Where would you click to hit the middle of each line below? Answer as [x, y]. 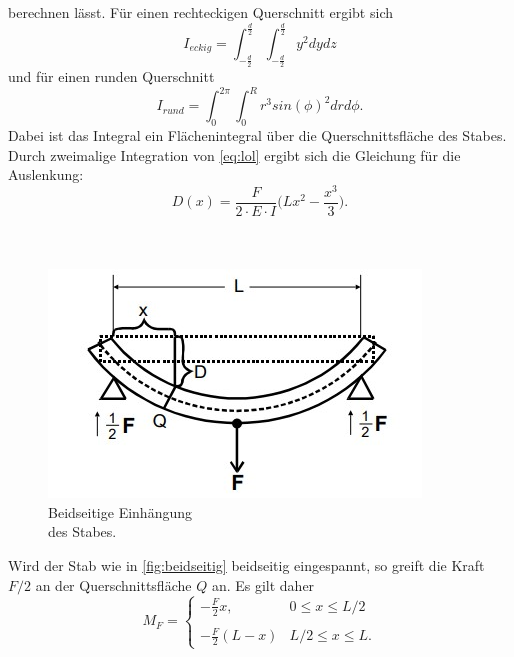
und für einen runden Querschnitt [111, 76]
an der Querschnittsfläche [113, 584]
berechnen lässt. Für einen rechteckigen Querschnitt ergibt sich [200, 12]
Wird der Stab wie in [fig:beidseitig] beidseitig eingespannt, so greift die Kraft [246, 564]
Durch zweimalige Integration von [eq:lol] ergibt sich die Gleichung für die [234, 154]
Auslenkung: [46, 174]
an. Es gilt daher [263, 584]
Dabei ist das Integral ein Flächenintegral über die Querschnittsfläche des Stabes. [257, 135]
